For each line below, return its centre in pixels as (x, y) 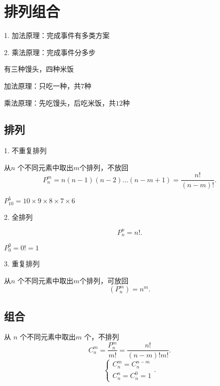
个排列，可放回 (104, 280)
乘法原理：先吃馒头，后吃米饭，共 (60, 102)
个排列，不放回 (104, 167)
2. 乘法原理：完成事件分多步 (50, 52)
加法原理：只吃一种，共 (42, 85)
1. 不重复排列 (25, 150)
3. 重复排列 (22, 263)
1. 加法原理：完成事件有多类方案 (57, 35)
